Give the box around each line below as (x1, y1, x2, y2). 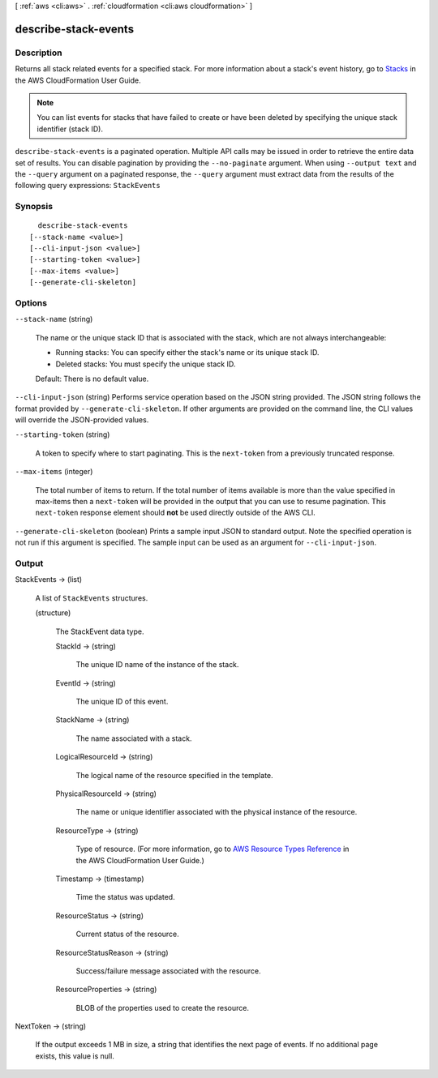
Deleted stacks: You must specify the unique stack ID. (55, 359, 236, 369)
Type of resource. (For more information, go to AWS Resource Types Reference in (75, 844, 350, 854)
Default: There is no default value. (35, 374, 149, 383)
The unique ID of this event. (75, 697, 169, 707)
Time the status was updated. (75, 892, 175, 902)
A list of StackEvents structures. (35, 592, 148, 603)
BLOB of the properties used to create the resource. (75, 1003, 249, 1012)
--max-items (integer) (15, 467, 93, 477)
